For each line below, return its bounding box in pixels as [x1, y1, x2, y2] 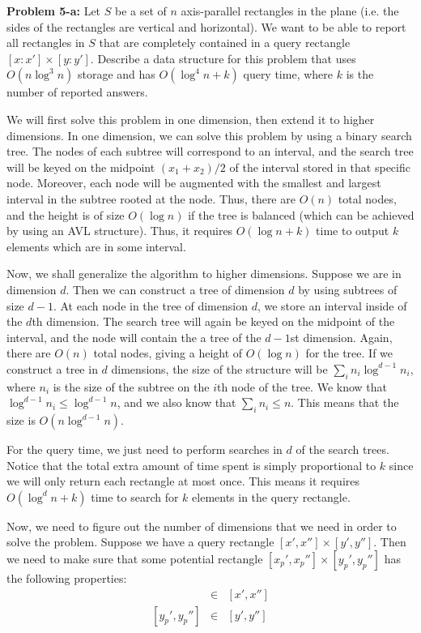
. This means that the [291, 394, 399, 411]
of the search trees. [296, 441, 389, 458]
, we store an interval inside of [257, 297, 407, 314]
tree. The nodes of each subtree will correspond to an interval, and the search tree [6, 143, 414, 160]
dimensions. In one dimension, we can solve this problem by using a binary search [6, 126, 412, 143]
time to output [316, 222, 389, 239]
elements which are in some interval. [6, 237, 186, 254]
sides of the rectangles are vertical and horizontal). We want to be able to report [6, 18, 406, 35]
